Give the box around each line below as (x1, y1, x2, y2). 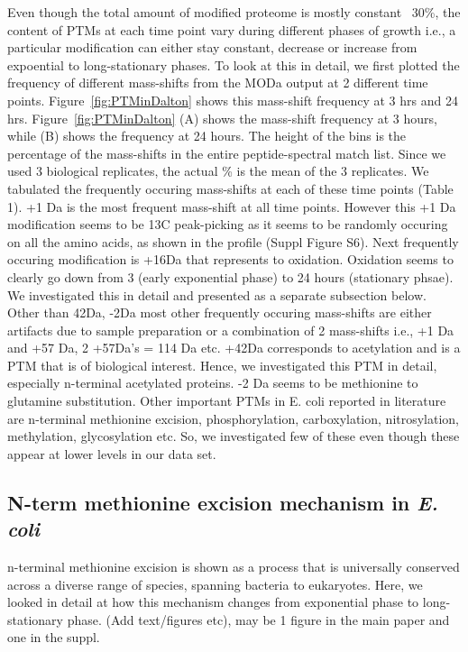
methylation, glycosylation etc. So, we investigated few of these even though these (7, 427, 460, 445)
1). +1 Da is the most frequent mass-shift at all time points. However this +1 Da (7, 197, 456, 216)
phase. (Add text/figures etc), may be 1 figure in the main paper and (67, 610, 450, 629)
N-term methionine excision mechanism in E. (7, 488, 438, 516)
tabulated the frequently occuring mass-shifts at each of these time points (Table (7, 179, 454, 197)
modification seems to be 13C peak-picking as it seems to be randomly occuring (7, 215, 448, 234)
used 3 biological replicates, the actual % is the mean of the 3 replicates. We (7, 161, 429, 180)
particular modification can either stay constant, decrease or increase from (7, 38, 418, 57)
